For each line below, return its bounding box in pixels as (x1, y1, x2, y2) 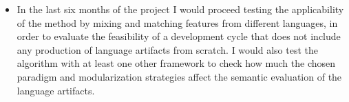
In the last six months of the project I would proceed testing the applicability (17, 2, 344, 16)
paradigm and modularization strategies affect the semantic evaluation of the (17, 69, 342, 83)
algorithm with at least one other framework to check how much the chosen (17, 56, 336, 70)
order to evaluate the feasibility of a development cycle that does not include (17, 29, 341, 43)
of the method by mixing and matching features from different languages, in (17, 15, 338, 30)
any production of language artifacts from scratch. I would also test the (17, 42, 318, 57)
